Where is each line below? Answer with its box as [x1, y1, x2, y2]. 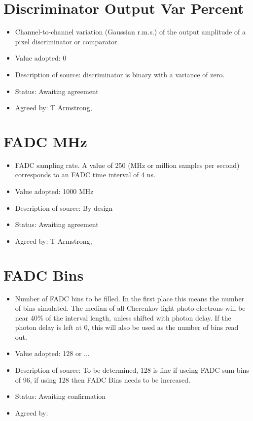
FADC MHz [3, 131, 87, 151]
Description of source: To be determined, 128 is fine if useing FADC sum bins [15, 365, 249, 375]
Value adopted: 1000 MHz [15, 186, 94, 196]
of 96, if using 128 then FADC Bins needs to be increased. [15, 374, 190, 385]
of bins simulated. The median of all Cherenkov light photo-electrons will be [15, 303, 246, 313]
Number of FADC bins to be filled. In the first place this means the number [15, 293, 245, 303]
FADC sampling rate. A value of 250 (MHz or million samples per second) [15, 160, 240, 170]
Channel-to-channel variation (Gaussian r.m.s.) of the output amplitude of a [15, 27, 246, 37]
